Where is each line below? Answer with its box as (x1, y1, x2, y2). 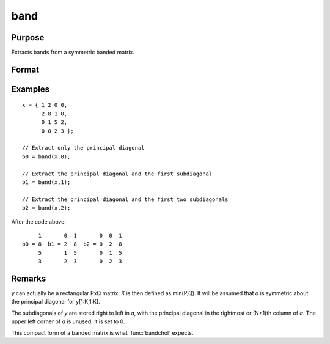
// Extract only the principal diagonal (22, 144, 145, 152)
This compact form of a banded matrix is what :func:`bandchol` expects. (11, 329, 194, 336)
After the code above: (11, 218, 67, 225)
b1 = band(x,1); (22, 179, 71, 186)
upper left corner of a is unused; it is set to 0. (11, 318, 125, 325)
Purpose (11, 32, 45, 43)
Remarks (11, 273, 46, 284)
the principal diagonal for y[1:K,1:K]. (11, 298, 100, 306)
